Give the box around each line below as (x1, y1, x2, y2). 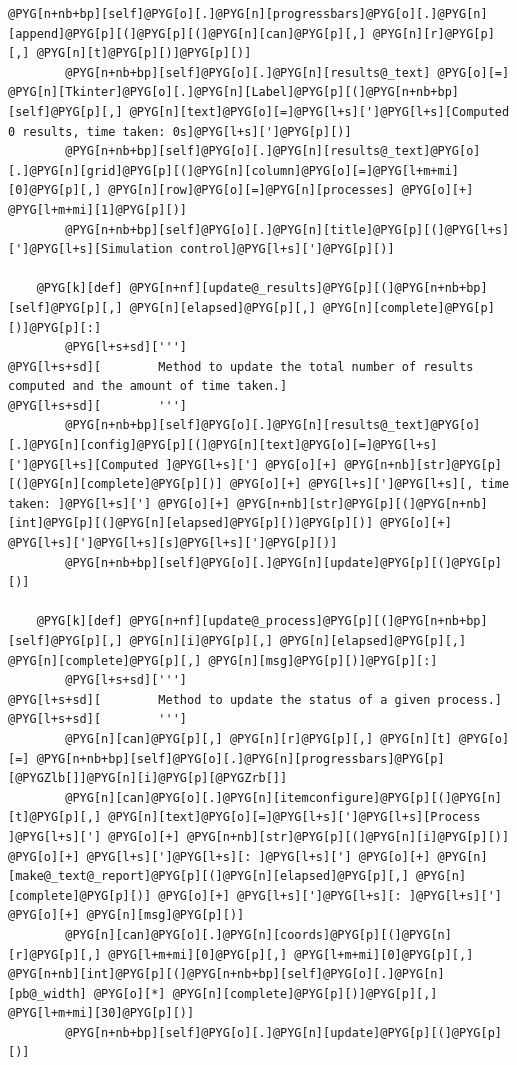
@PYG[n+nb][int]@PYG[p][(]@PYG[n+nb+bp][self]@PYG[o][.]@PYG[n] (8, 967, 445, 982)
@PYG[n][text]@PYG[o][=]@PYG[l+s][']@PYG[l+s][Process (108, 810, 481, 825)
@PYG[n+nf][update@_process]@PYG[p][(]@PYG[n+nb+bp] (129, 614, 488, 629)
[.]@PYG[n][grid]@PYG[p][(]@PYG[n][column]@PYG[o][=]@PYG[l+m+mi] (8, 163, 460, 178)
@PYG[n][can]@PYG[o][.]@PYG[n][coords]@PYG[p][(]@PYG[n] (65, 927, 452, 942)
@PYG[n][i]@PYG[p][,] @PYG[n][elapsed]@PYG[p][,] (129, 634, 467, 648)
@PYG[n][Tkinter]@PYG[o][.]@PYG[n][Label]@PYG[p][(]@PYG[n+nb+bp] (8, 85, 460, 100)
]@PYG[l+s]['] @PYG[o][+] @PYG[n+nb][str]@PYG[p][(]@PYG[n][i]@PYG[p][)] (8, 829, 510, 844)
